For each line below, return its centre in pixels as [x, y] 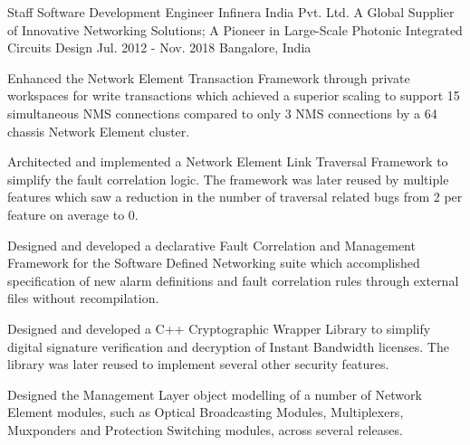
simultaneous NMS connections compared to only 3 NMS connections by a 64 [222, 113]
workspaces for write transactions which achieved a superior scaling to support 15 [234, 95]
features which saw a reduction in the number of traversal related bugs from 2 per [235, 197]
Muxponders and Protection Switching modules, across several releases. [205, 429]
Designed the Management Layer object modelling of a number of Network [215, 394]
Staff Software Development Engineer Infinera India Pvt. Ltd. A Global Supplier [231, 12]
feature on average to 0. [73, 214]
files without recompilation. [83, 298]
